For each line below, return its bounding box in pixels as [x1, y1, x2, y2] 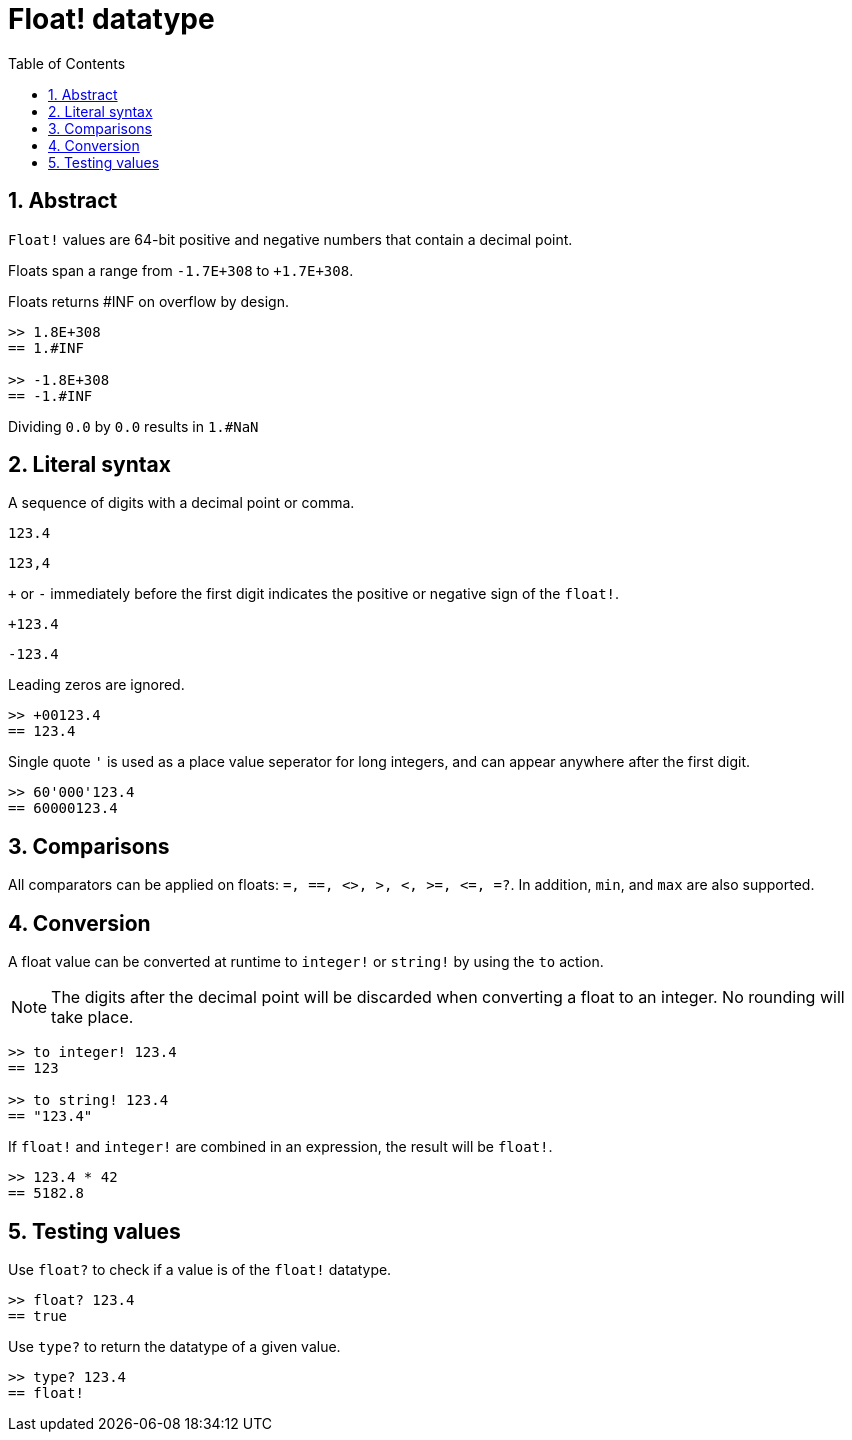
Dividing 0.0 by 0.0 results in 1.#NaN [8, 417, 259, 435]
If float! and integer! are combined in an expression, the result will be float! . [8, 1138, 553, 1156]
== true [8, 1307, 68, 1324]
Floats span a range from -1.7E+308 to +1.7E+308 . [8, 261, 354, 279]
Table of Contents [8, 54, 126, 72]
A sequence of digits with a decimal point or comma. [8, 494, 355, 512]
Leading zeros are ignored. [8, 676, 185, 694]
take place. [51, 1007, 134, 1028]
